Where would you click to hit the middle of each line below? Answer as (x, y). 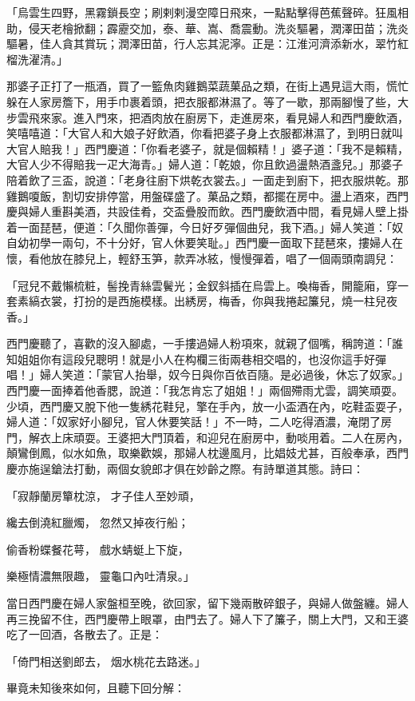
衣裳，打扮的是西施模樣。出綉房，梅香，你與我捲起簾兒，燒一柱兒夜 (218, 301)
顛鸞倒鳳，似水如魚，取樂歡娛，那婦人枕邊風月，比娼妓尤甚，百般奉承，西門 (207, 453)
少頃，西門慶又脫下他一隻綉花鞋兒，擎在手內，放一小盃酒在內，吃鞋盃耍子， (207, 406)
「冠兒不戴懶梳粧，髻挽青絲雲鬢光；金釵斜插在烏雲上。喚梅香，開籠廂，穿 (202, 285)
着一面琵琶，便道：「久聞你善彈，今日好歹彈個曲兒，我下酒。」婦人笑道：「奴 (205, 227)
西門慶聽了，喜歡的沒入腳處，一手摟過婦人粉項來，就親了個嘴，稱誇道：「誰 (205, 343)
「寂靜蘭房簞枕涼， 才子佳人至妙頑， (103, 495)
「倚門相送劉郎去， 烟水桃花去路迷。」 (106, 661)
